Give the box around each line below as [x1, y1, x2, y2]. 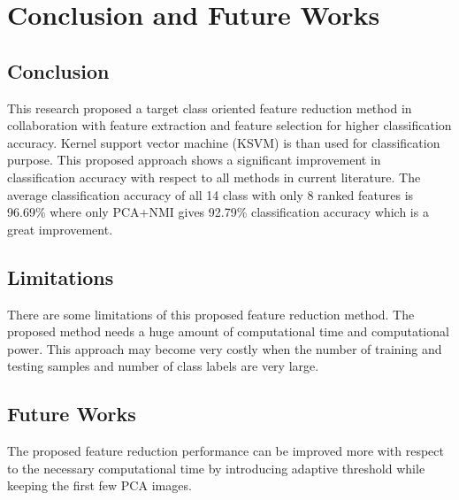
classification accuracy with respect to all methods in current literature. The [7, 167, 421, 186]
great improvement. [7, 219, 113, 238]
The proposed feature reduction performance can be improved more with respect [7, 442, 444, 460]
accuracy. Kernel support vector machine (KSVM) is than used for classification [7, 133, 440, 151]
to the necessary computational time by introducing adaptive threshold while [7, 458, 425, 477]
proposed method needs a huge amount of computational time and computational [7, 322, 449, 341]
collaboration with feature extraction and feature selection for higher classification [7, 116, 452, 135]
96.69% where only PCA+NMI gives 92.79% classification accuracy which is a [7, 203, 429, 221]
